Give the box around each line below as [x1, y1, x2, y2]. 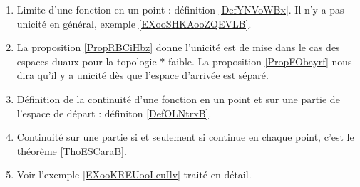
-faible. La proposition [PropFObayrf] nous [165, 53, 352, 68]
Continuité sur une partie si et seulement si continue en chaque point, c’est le [16, 129, 354, 144]
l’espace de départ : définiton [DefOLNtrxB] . [16, 105, 212, 120]
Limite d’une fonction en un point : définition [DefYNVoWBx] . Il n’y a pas [16, 2, 344, 16]
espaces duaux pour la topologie [16, 53, 157, 68]
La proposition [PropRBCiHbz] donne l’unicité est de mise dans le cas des [16, 40, 340, 55]
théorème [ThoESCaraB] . [16, 143, 127, 158]
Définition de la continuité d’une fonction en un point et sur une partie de [16, 91, 340, 106]
